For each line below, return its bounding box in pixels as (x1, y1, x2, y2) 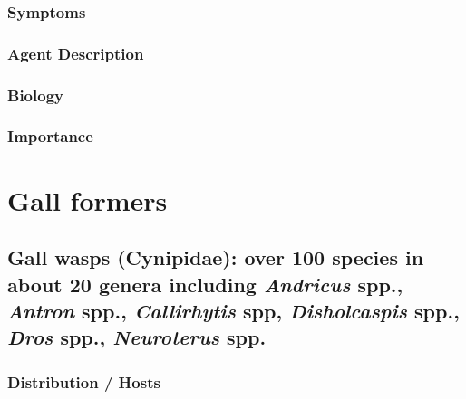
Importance (7, 125, 93, 147)
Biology (7, 83, 63, 106)
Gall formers (7, 181, 168, 218)
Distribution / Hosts (7, 370, 160, 393)
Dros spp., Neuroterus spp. (7, 323, 267, 351)
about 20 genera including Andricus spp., (7, 270, 403, 298)
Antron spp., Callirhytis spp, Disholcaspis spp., (7, 296, 460, 324)
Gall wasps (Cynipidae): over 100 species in (7, 243, 424, 271)
